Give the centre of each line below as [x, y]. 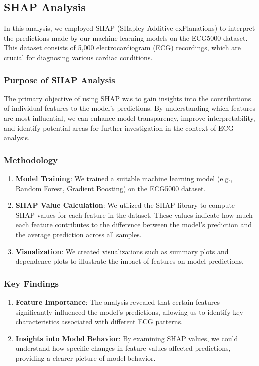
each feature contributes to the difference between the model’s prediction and [133, 224]
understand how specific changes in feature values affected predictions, [123, 348]
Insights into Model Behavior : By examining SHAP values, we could [127, 338]
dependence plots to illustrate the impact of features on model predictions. [129, 261]
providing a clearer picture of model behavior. [86, 357]
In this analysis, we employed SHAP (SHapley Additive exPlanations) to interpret [129, 28]
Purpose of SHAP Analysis [60, 80]
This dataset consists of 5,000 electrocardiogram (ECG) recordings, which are [123, 48]
